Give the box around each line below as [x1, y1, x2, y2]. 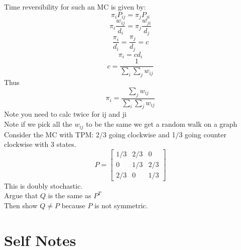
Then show [4, 200, 38, 210]
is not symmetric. [94, 200, 148, 210]
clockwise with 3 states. [4, 139, 76, 149]
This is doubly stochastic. [4, 180, 83, 191]
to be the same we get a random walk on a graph [86, 119, 237, 129]
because [61, 200, 85, 210]
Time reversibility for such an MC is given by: [4, 2, 146, 12]
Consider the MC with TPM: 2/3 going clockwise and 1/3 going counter [4, 129, 226, 139]
